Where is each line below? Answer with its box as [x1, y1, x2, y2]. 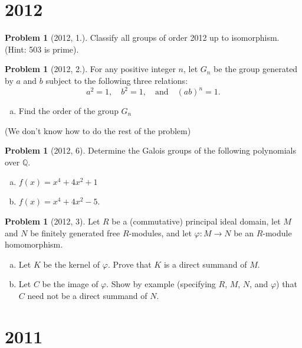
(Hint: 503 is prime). [5, 43, 79, 55]
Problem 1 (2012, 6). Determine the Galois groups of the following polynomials [5, 144, 296, 157]
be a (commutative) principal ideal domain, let [111, 214, 281, 227]
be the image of [42, 278, 99, 290]
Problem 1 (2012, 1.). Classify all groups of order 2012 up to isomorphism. [5, 31, 280, 44]
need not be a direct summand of [27, 289, 147, 301]
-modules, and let [129, 226, 192, 239]
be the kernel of [43, 258, 100, 270]
